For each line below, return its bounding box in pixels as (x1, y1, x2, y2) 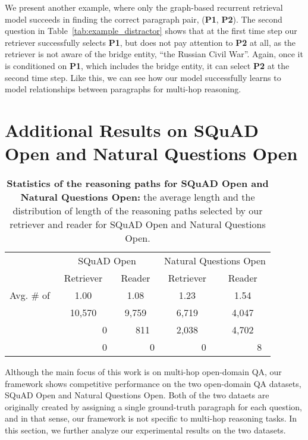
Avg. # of (10, 288, 51, 302)
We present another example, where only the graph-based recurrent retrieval (5, 1, 283, 13)
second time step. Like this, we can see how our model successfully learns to (5, 71, 281, 83)
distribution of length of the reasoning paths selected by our (12, 204, 263, 218)
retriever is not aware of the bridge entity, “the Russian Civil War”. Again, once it (5, 48, 303, 60)
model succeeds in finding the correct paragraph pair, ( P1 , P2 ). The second (5, 13, 282, 25)
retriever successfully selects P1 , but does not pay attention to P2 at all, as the (5, 36, 296, 48)
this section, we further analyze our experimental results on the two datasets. (5, 424, 286, 436)
